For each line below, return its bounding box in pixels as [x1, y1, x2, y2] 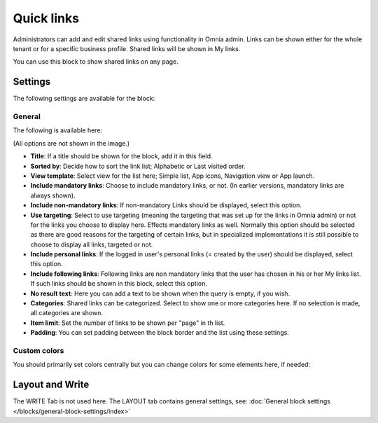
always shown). [30, 191, 76, 200]
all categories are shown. [30, 309, 104, 317]
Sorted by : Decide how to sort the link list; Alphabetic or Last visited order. [30, 162, 246, 170]
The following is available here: [13, 126, 103, 134]
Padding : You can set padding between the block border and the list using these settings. [30, 328, 290, 337]
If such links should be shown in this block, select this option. [30, 279, 208, 288]
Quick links [13, 11, 80, 26]
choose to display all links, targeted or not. [30, 240, 153, 249]
